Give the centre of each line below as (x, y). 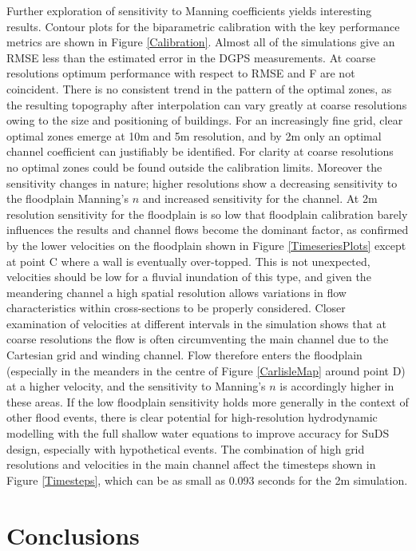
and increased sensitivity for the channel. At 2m (260, 198)
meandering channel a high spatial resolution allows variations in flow (176, 292)
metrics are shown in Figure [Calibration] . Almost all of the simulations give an (201, 42)
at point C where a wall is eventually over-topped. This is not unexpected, (188, 261)
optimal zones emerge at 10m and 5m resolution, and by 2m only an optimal (194, 135)
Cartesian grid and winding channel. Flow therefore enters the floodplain (184, 355)
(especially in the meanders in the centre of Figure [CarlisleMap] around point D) (206, 370)
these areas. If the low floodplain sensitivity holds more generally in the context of (208, 401)
